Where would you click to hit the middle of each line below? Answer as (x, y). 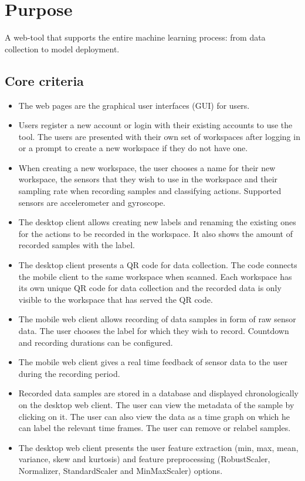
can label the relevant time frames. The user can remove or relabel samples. (155, 428)
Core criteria (44, 80)
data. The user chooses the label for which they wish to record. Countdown (154, 331)
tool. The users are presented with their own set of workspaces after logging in (159, 136)
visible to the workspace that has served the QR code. (116, 299)
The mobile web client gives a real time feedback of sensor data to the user (153, 362)
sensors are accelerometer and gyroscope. (92, 202)
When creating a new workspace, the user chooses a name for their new (147, 167)
